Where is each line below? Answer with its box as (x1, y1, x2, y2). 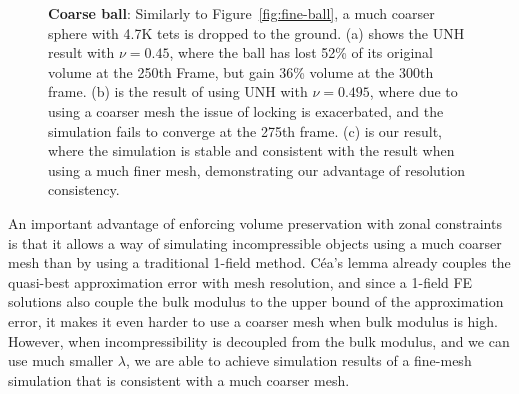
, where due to (369, 81, 458, 102)
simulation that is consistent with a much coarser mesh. (8, 369, 350, 390)
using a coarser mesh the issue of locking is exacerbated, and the (48, 100, 444, 121)
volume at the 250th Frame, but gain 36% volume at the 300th (48, 61, 434, 82)
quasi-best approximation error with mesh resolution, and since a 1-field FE (8, 271, 473, 292)
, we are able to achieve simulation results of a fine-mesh (126, 350, 472, 371)
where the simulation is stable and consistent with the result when (48, 140, 455, 161)
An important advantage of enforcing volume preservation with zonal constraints (8, 212, 502, 233)
